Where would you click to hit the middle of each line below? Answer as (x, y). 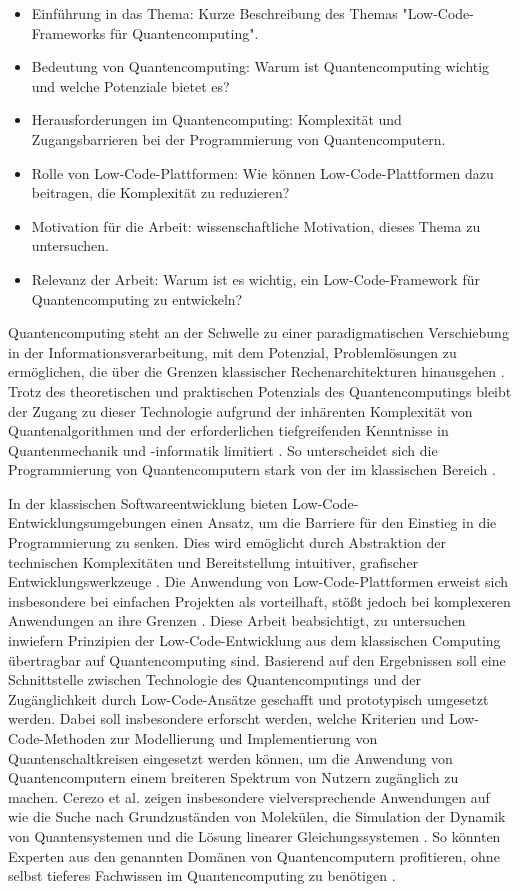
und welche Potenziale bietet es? (130, 85)
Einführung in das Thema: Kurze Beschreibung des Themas (214, 13)
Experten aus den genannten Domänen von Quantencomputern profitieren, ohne (254, 855)
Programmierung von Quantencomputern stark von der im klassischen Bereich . (252, 469)
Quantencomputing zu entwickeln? (137, 298)
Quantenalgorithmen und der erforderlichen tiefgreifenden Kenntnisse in (228, 430)
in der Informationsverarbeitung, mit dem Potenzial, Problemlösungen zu (232, 351)
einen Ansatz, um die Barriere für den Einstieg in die (333, 522)
